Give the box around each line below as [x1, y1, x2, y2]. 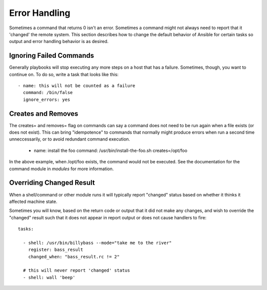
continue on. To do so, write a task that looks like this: [9, 71, 119, 77]
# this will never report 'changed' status [23, 268, 131, 273]
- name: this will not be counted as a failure [18, 83, 135, 89]
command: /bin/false [23, 90, 73, 96]
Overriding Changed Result [9, 179, 95, 187]
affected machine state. [9, 198, 58, 204]
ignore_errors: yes [23, 97, 70, 102]
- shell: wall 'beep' [23, 275, 76, 280]
